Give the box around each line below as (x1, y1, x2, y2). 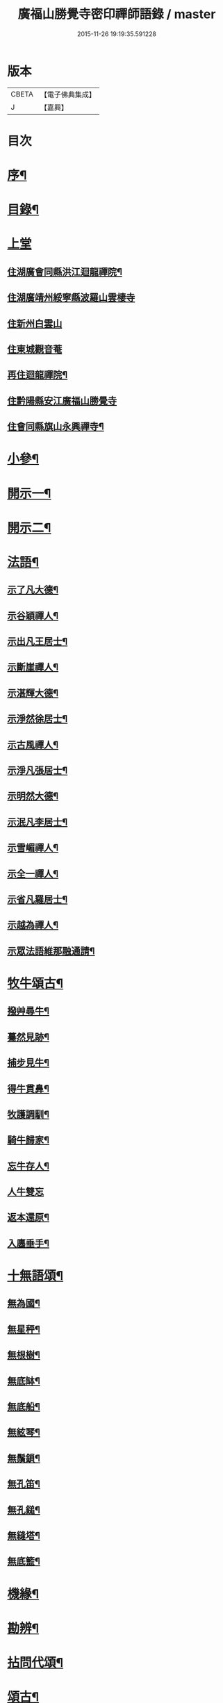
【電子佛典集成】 (40, 90, 96, 99)
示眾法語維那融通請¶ (7, 945, 95, 957)
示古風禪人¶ (7, 739, 59, 750)
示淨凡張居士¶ (7, 765, 68, 777)
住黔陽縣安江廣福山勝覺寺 (7, 395, 117, 406)
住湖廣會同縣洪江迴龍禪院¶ (7, 265, 123, 278)
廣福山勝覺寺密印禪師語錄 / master (17, 6, 216, 22)
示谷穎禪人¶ (7, 609, 59, 622)
